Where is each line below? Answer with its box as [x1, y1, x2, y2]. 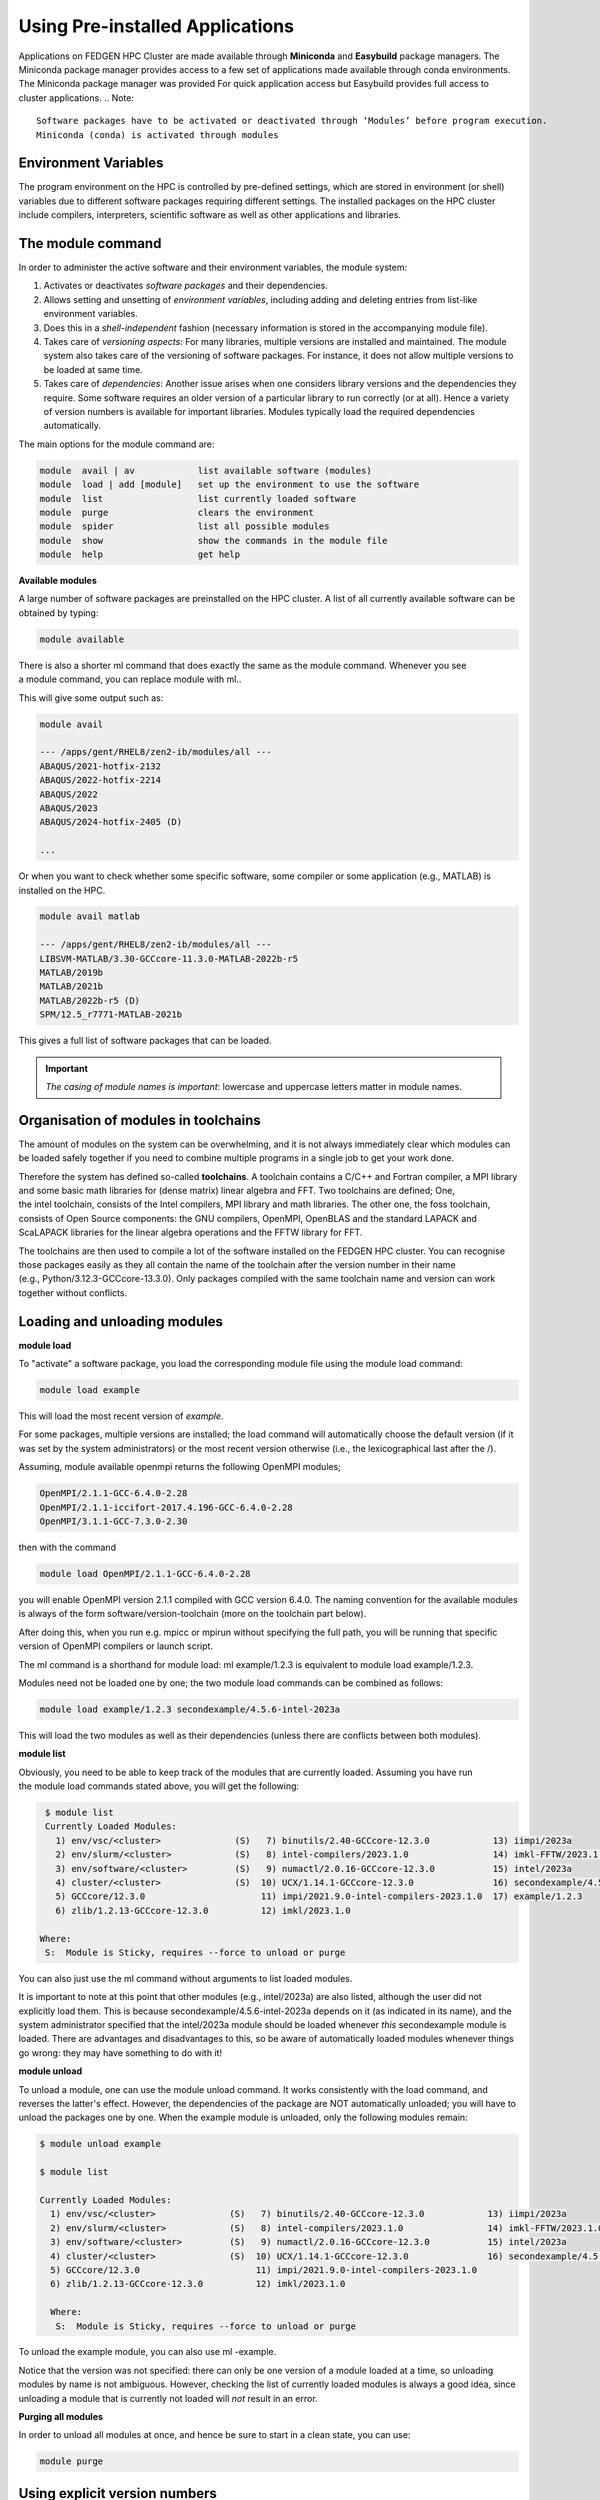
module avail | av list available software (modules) [39, 465, 372, 476]
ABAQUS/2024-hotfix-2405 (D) [39, 816, 183, 828]
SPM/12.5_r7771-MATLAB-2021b [39, 1009, 183, 1020]
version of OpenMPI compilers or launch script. [18, 1640, 214, 1652]
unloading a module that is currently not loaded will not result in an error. [18, 2392, 319, 2404]
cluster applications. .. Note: [18, 91, 135, 104]
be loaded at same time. [43, 363, 144, 375]
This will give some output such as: [18, 691, 164, 704]
